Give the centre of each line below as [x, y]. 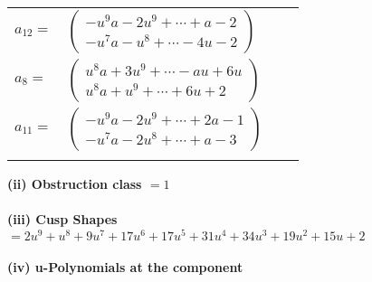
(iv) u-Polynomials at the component [125, 267]
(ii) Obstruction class [75, 183]
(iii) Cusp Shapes [62, 219]
